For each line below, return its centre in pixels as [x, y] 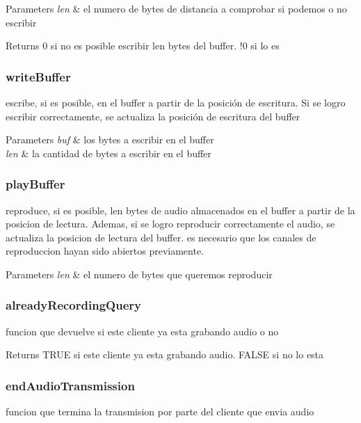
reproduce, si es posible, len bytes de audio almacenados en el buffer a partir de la [180, 210]
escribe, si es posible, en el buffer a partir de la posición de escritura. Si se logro [176, 102]
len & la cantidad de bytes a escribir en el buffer [109, 153]
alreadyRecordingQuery [73, 305]
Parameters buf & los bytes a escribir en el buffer [110, 139]
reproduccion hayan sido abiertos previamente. [105, 251]
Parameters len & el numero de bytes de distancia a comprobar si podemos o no [176, 8]
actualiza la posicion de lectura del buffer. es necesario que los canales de [161, 237]
